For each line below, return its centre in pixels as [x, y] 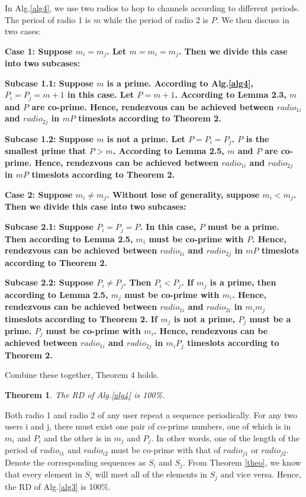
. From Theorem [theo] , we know [242, 462]
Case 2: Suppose [39, 195]
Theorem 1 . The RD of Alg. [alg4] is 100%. [85, 395]
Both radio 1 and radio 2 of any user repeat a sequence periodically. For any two [151, 414]
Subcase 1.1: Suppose [49, 83]
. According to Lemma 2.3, [231, 94]
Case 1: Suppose [39, 51]
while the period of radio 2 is [156, 19]
